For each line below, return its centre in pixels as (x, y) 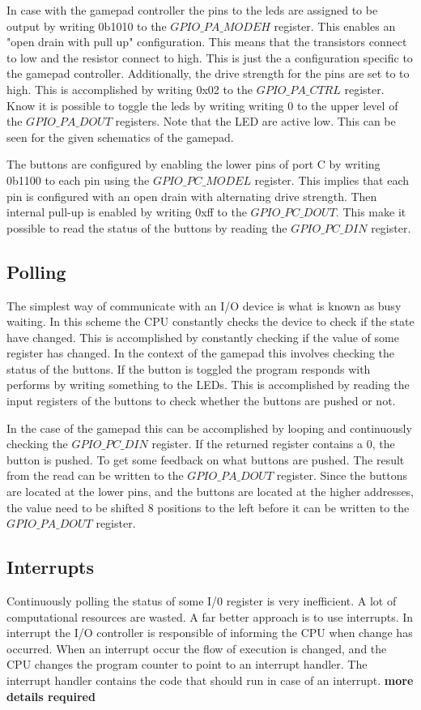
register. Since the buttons (342, 475)
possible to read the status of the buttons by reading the (147, 227)
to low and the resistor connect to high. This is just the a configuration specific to (210, 57)
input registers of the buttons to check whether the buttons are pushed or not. (201, 401)
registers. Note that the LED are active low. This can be (255, 121)
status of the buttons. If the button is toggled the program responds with (189, 368)
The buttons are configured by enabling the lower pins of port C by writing (193, 164)
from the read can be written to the (95, 475)
